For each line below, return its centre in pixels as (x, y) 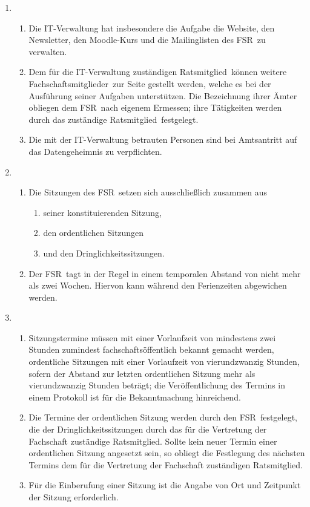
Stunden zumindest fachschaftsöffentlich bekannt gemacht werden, (151, 349)
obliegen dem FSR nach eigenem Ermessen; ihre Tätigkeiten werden (155, 107)
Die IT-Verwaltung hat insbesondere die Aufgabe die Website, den (152, 28)
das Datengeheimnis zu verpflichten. (95, 151)
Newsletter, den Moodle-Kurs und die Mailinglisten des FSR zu (147, 40)
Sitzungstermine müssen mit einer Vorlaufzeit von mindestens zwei (152, 337)
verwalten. (48, 51)
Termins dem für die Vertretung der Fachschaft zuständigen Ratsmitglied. (166, 464)
